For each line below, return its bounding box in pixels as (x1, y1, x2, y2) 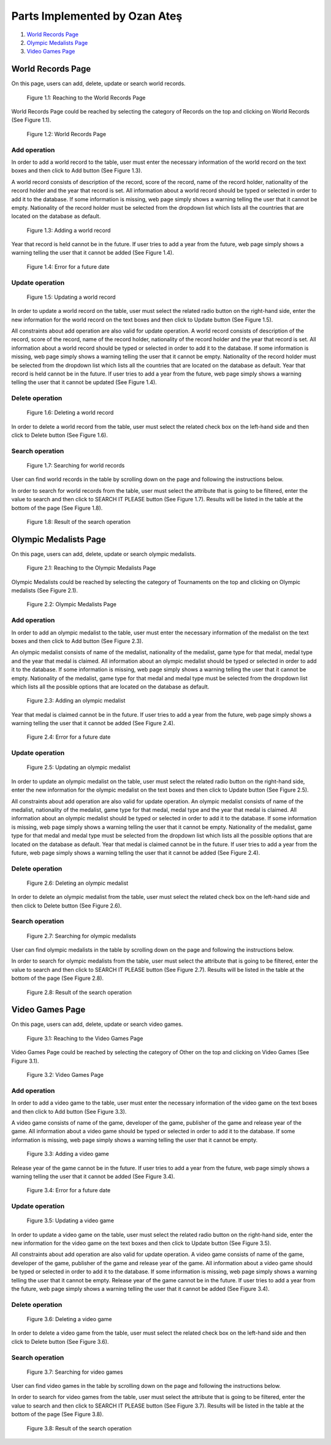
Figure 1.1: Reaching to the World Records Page (26, 94, 146, 101)
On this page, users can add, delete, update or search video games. (11, 1020, 183, 1028)
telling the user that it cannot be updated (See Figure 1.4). (11, 379, 158, 386)
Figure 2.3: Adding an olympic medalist (26, 697, 126, 704)
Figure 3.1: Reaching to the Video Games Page (26, 1035, 143, 1042)
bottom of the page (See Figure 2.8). (11, 974, 104, 982)
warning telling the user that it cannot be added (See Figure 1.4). (11, 249, 174, 256)
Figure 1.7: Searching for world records (26, 462, 125, 469)
